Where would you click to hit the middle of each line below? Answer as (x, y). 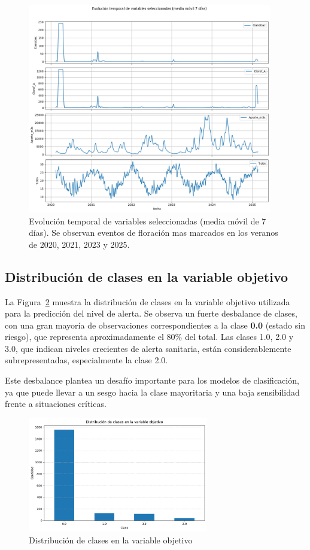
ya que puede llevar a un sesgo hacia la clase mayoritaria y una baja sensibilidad (152, 392)
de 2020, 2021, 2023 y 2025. (79, 244)
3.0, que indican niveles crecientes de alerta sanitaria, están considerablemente (148, 348)
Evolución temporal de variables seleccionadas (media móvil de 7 (148, 221)
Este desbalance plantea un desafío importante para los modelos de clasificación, (152, 380)
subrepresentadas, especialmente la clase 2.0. (86, 360)
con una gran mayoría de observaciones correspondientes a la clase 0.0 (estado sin (155, 325)
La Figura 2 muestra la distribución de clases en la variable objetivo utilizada (148, 301)
